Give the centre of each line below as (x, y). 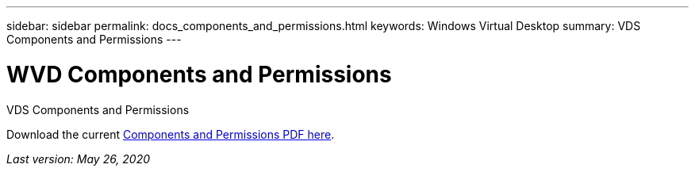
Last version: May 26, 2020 (79, 159)
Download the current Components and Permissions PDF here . (171, 134)
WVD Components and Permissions (199, 74)
